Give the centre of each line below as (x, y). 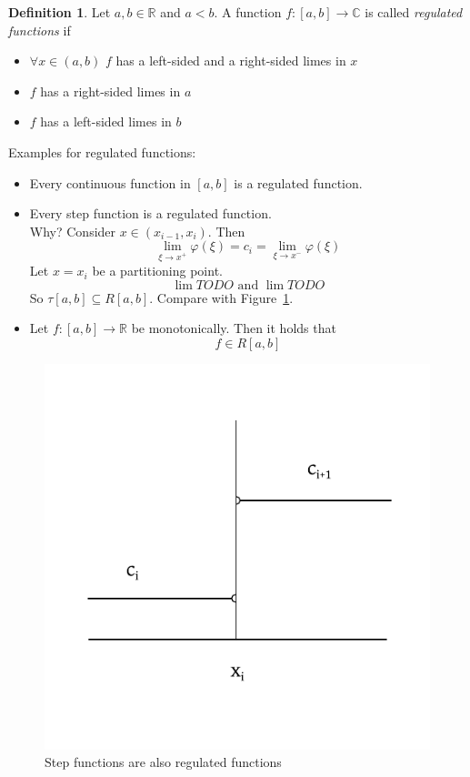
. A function (248, 12)
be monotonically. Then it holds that (234, 328)
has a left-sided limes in (106, 121)
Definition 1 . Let (60, 12)
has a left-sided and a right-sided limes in (231, 61)
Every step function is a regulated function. (150, 213)
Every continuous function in (110, 182)
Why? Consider (73, 231)
